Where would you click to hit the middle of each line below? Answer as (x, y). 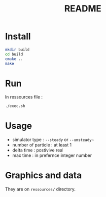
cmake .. (14, 59)
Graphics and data (44, 175)
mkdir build (17, 49)
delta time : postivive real (38, 150)
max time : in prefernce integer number (52, 155)
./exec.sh (15, 106)
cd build (14, 54)
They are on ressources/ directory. (40, 189)
